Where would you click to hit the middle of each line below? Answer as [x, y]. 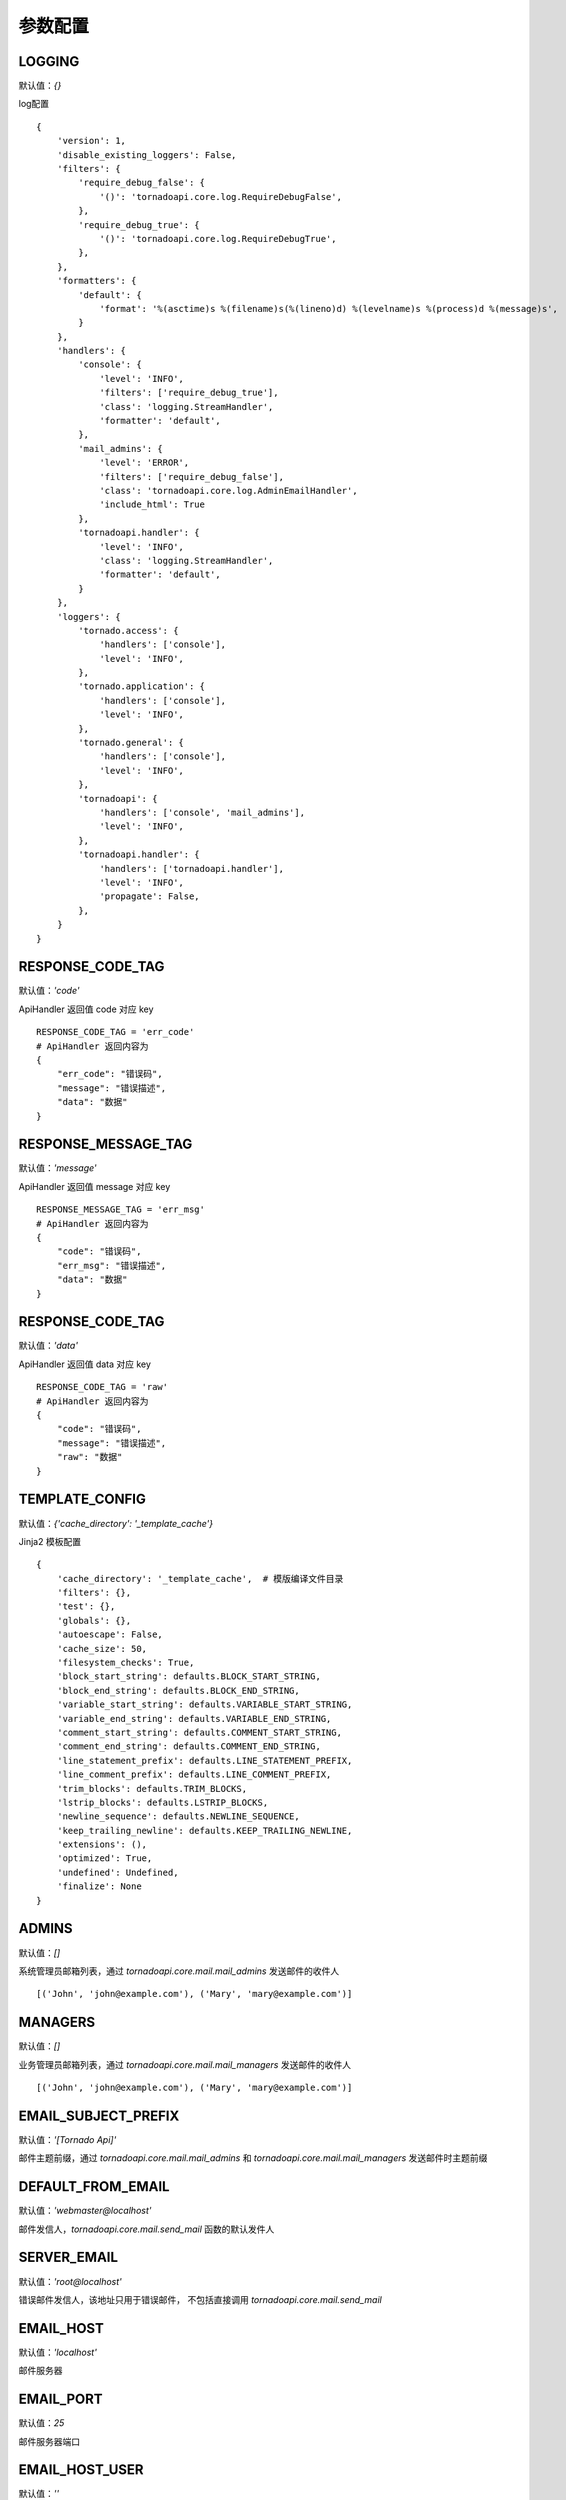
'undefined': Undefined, [117, 1872]
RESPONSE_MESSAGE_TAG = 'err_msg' [120, 1209]
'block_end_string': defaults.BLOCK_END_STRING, [178, 1690]
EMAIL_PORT [61, 2399]
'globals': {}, [94, 1620]
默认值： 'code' [49, 991]
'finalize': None [99, 1886]
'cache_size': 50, [102, 1648]
